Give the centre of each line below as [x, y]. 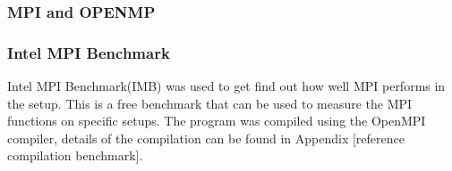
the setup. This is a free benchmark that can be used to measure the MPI [210, 103]
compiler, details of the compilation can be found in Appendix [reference [206, 138]
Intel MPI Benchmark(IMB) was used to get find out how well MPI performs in [226, 86]
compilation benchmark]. [75, 155]
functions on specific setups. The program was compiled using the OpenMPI [217, 121]
